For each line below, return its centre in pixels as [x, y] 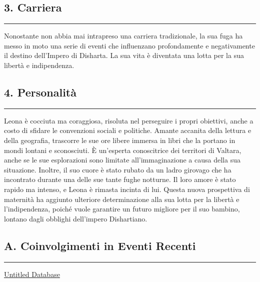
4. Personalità [40, 92]
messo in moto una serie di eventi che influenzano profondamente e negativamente [129, 45]
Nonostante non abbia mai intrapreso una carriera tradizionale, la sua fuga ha [123, 36]
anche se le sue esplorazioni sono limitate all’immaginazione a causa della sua [122, 160]
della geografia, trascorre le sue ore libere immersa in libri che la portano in [120, 140]
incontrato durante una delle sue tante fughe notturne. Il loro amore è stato [120, 179]
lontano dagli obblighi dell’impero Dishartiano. [76, 218]
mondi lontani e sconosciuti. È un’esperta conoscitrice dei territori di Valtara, [123, 150]
